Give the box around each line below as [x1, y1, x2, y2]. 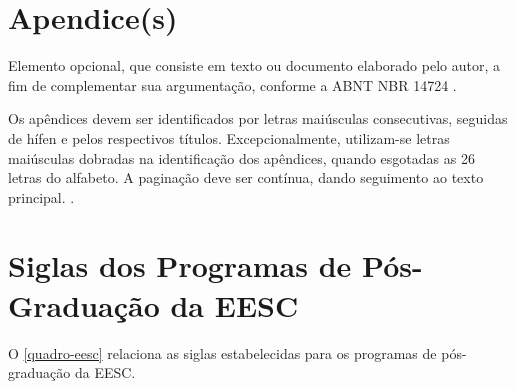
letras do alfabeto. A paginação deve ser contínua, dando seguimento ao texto [8, 167, 484, 188]
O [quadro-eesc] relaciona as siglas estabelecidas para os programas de [8, 342, 437, 363]
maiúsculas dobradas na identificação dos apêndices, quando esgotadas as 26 [8, 147, 475, 168]
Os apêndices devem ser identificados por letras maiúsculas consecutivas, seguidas [8, 108, 508, 129]
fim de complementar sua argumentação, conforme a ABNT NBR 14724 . [8, 74, 457, 95]
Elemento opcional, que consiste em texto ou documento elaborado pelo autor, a [8, 55, 500, 76]
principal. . [8, 186, 75, 207]
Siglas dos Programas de [8, 245, 352, 286]
